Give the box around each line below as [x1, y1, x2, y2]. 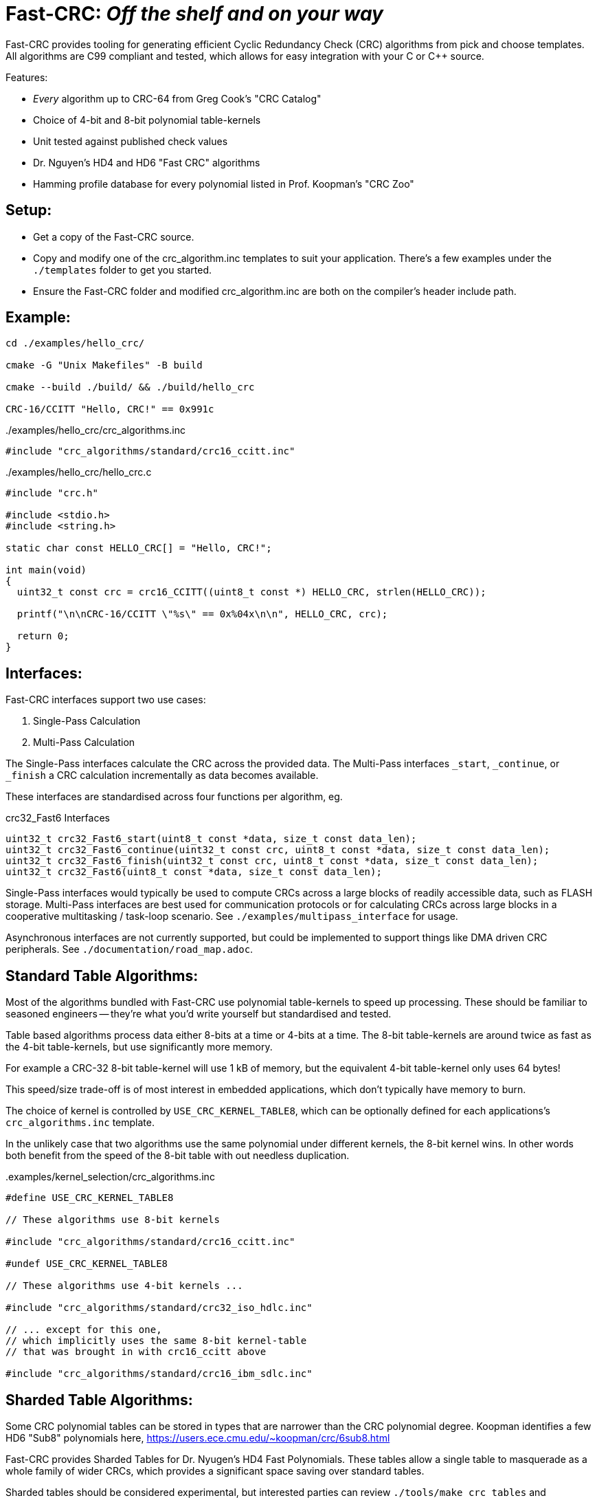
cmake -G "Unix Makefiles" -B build [5, 360, 203, 371]
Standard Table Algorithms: [5, 967, 199, 984]
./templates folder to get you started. [33, 263, 212, 276]
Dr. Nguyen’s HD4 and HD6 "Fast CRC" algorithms [33, 156, 260, 168]
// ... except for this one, [5, 1324, 162, 1336]
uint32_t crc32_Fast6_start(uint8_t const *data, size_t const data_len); [5, 833, 417, 845]
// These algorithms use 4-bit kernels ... [5, 1280, 243, 1292]
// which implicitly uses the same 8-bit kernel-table [5, 1335, 307, 1347]
